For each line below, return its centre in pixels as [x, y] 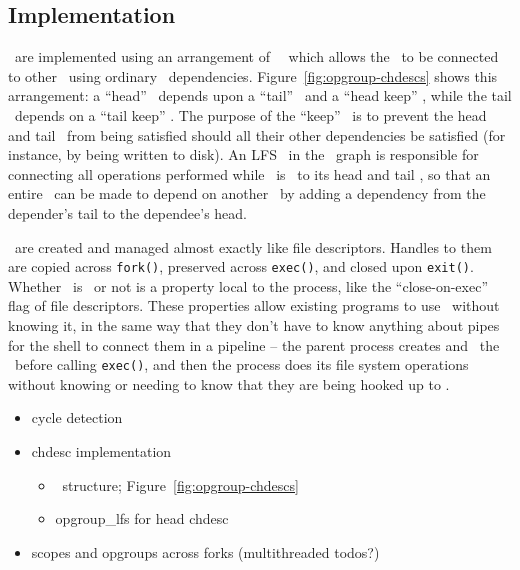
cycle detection [77, 417]
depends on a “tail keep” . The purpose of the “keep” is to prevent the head [250, 114]
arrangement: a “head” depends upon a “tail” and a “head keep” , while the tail [260, 95]
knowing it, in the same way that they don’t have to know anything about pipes [254, 324]
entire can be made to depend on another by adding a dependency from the [247, 193]
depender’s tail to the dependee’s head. [127, 212]
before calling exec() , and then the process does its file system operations [241, 364]
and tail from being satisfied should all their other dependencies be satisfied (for [257, 134]
